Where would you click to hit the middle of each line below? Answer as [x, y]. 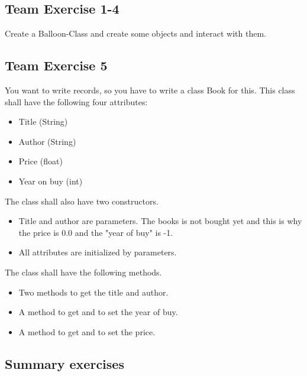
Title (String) [43, 121]
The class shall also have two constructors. [82, 201]
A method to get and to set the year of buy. [98, 312]
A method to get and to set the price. [87, 331]
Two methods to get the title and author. [93, 292]
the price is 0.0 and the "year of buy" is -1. [96, 232]
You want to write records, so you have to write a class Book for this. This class [150, 90]
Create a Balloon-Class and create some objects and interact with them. [135, 33]
